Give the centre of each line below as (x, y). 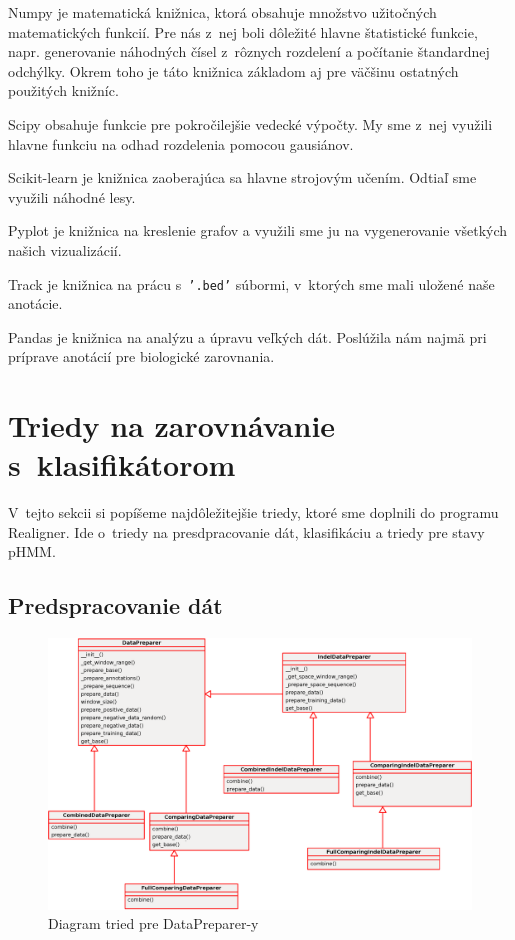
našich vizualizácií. (65, 249)
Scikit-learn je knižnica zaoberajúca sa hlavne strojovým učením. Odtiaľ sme (242, 177)
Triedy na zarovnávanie (172, 425)
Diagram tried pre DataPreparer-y (153, 923)
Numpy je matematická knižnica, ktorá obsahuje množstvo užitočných (222, 12)
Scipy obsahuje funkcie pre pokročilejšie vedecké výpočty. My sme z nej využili (250, 123)
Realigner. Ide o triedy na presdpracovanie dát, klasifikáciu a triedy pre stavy (246, 531)
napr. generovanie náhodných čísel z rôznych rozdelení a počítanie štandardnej (249, 51)
